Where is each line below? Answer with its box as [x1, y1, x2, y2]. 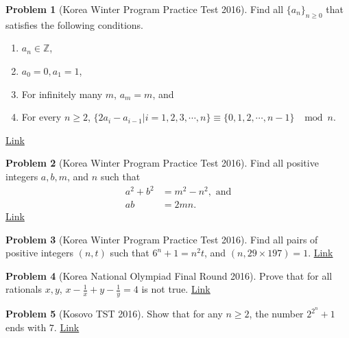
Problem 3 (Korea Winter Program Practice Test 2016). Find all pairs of [5, 232, 318, 246]
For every [21, 110, 62, 124]
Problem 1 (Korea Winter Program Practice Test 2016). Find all [5, 2, 284, 16]
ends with [5, 319, 47, 334]
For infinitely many [21, 86, 103, 101]
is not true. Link [141, 282, 210, 296]
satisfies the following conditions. [5, 17, 143, 32]
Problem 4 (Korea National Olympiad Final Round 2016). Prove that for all [5, 268, 333, 282]
